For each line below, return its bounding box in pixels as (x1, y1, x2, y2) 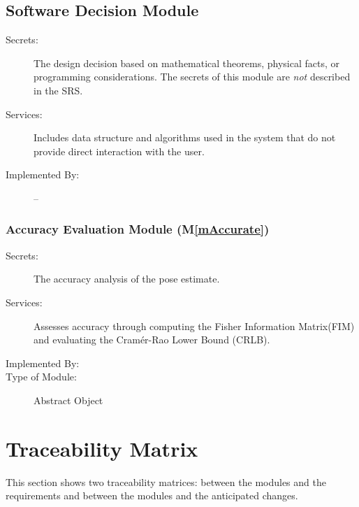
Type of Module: (6, 369, 77, 384)
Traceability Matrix (6, 434, 198, 462)
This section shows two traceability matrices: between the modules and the (6, 474, 326, 489)
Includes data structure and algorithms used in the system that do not (34, 130, 336, 145)
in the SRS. (34, 83, 83, 97)
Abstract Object (34, 392, 103, 407)
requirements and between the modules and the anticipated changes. (6, 488, 298, 503)
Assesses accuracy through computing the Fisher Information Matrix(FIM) (34, 318, 355, 333)
